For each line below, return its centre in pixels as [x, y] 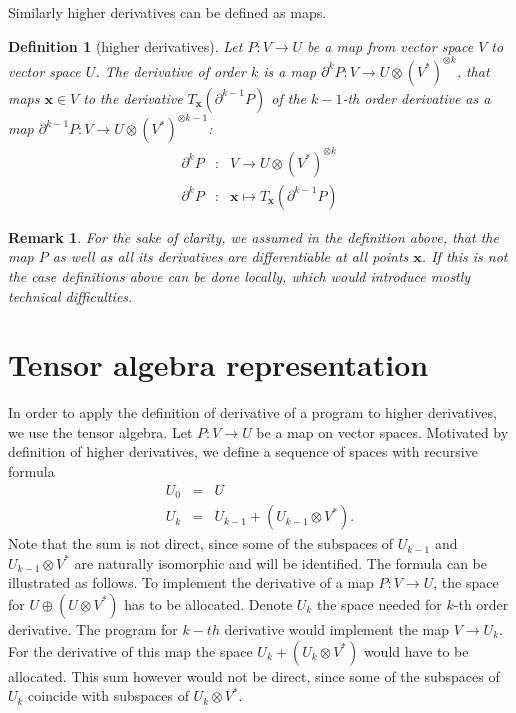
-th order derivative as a [416, 97]
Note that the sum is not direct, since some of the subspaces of [201, 543]
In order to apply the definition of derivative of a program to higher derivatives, [252, 412]
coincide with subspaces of [108, 695]
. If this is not [464, 256]
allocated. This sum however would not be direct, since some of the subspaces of [254, 675]
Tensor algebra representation [218, 364]
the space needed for [379, 603]
